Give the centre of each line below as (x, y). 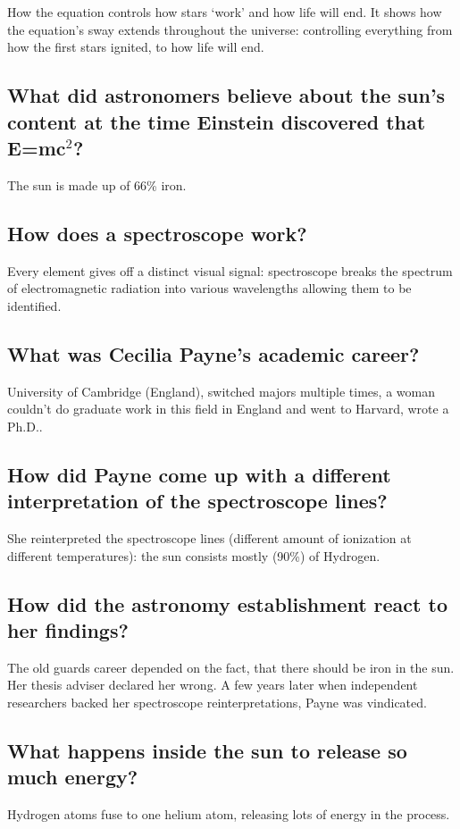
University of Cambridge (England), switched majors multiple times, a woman (221, 391)
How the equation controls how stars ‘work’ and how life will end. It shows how (225, 12)
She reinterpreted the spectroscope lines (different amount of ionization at (209, 537)
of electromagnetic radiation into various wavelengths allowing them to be (209, 288)
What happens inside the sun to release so (207, 750)
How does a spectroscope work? (157, 233)
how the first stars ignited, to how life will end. (136, 47)
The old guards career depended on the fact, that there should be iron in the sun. (231, 667)
